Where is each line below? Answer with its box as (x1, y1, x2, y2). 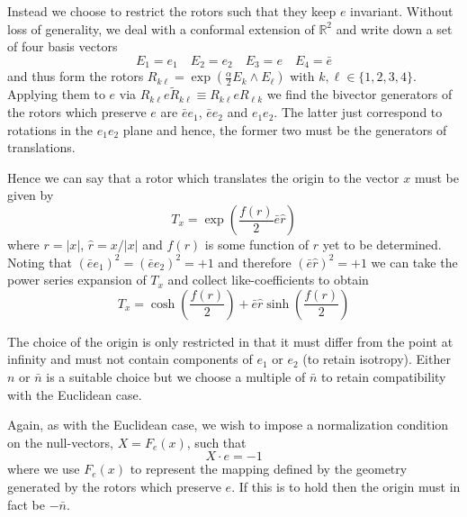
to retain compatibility (320, 367, 446, 385)
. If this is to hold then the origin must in (231, 476, 461, 495)
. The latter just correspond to (274, 103, 443, 122)
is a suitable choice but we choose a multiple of (46, 367, 306, 385)
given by (7, 186, 54, 204)
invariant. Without (350, 2, 454, 20)
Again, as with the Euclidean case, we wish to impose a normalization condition (7, 415, 449, 434)
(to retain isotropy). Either (302, 349, 451, 368)
